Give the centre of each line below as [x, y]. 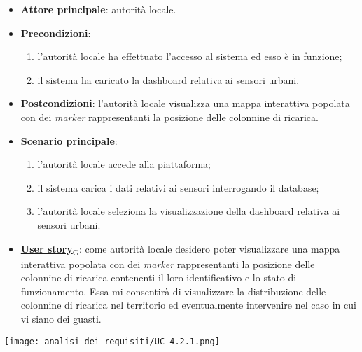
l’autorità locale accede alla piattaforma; [124, 164]
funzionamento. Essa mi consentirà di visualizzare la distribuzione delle [173, 291]
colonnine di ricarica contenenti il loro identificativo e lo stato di [159, 277]
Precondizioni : [56, 33]
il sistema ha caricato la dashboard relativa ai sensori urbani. [168, 79]
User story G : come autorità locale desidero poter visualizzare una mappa [180, 249]
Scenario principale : [69, 140]
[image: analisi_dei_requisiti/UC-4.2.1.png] [112, 341]
